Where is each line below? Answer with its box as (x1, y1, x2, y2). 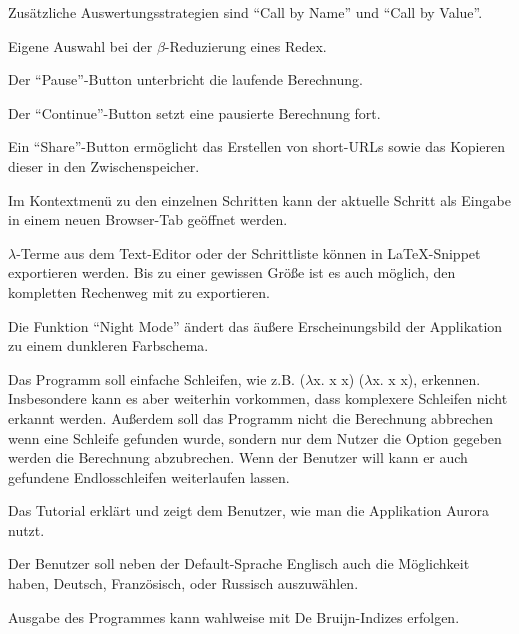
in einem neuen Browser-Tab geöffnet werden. (8, 209, 288, 230)
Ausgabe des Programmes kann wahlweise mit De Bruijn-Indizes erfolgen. (8, 606, 460, 627)
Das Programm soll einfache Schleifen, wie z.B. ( (8, 368, 306, 389)
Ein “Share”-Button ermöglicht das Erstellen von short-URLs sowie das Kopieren (8, 136, 506, 157)
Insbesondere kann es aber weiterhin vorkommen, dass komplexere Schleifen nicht (8, 388, 508, 409)
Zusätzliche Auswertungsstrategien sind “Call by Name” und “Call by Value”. (8, 2, 483, 22)
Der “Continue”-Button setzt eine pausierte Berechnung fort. (8, 102, 381, 123)
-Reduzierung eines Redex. (164, 35, 327, 56)
